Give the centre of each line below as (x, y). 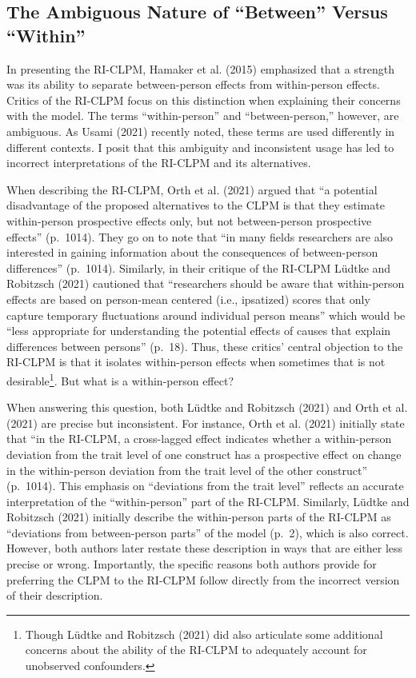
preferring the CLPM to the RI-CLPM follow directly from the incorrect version (203, 579)
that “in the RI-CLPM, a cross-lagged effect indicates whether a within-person (199, 439)
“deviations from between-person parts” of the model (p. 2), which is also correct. (208, 532)
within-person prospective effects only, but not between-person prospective (189, 220)
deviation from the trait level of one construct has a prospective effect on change (204, 454)
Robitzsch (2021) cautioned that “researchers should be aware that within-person (206, 283)
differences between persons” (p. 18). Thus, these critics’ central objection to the (205, 346)
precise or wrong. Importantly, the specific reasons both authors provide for (192, 564)
